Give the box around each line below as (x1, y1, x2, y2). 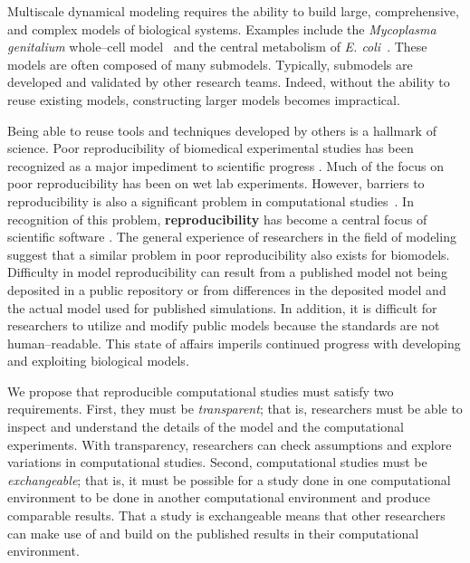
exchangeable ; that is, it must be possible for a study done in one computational (7, 470, 451, 489)
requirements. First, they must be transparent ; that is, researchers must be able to (7, 399, 463, 418)
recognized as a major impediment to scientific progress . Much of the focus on (7, 156, 444, 175)
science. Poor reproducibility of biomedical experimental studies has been (7, 138, 414, 157)
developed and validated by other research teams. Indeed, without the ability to (7, 72, 450, 91)
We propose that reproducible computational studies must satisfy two (7, 381, 394, 400)
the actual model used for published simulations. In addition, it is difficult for (7, 298, 437, 317)
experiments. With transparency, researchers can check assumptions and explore (7, 434, 452, 453)
